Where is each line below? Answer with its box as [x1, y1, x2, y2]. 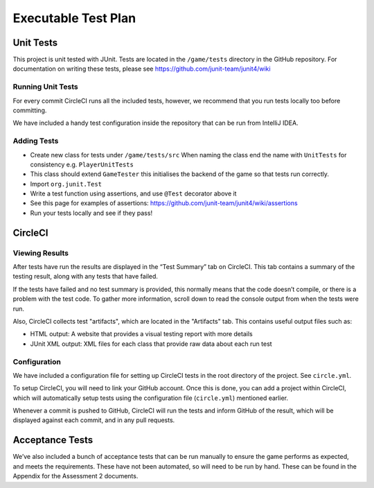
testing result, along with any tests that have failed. [12, 272, 159, 281]
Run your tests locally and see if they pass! [30, 209, 152, 217]
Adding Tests [12, 136, 59, 146]
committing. [12, 106, 47, 114]
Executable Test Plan [12, 10, 136, 26]
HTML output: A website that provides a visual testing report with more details [30, 330, 253, 338]
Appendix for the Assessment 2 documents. [12, 472, 139, 480]
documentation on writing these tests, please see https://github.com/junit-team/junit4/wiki [12, 64, 271, 73]
